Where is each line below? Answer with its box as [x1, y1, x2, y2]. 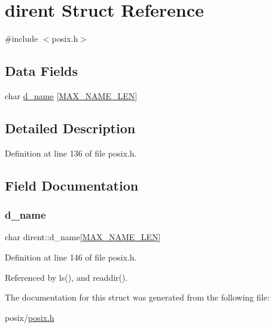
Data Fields [5, 62, 78, 80]
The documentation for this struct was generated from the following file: [5, 291, 270, 304]
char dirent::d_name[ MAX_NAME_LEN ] [5, 231, 161, 243]
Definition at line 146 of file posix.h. [5, 250, 137, 263]
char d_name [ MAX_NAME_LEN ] [5, 89, 138, 102]
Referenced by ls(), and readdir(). [5, 271, 128, 283]
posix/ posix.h [5, 311, 54, 323]
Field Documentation [5, 176, 139, 194]
